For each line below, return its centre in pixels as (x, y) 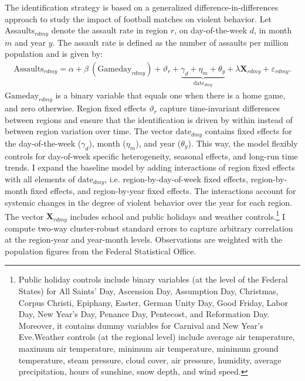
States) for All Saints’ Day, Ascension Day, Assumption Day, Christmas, (148, 291)
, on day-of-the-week (211, 30)
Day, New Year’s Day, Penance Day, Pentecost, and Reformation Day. (144, 314)
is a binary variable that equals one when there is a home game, (170, 95)
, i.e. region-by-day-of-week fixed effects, (176, 178)
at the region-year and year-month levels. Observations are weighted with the (144, 239)
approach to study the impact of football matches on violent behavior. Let (138, 18)
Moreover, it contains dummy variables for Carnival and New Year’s (141, 325)
